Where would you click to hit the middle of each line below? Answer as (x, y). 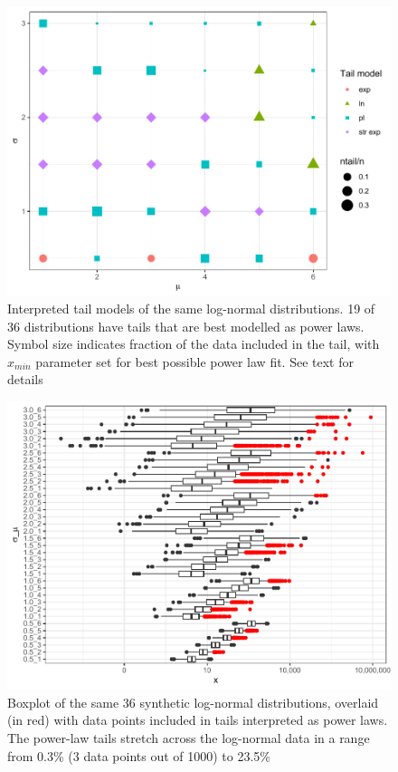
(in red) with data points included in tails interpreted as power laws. (198, 720)
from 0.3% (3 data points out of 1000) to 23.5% (139, 755)
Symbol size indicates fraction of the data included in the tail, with (194, 344)
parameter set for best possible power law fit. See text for (194, 361)
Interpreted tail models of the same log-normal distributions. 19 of (191, 308)
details (25, 379)
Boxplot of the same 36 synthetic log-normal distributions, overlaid (193, 702)
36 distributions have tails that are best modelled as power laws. (186, 326)
